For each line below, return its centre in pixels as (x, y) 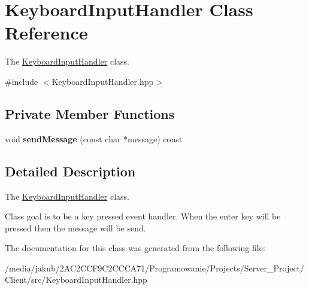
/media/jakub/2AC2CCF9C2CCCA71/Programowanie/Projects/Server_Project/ (155, 268)
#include (22, 81)
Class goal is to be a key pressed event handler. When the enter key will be (143, 216)
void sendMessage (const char (63, 138)
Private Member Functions (90, 113)
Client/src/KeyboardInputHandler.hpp (76, 280)
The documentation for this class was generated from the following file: (135, 248)
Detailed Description (70, 171)
